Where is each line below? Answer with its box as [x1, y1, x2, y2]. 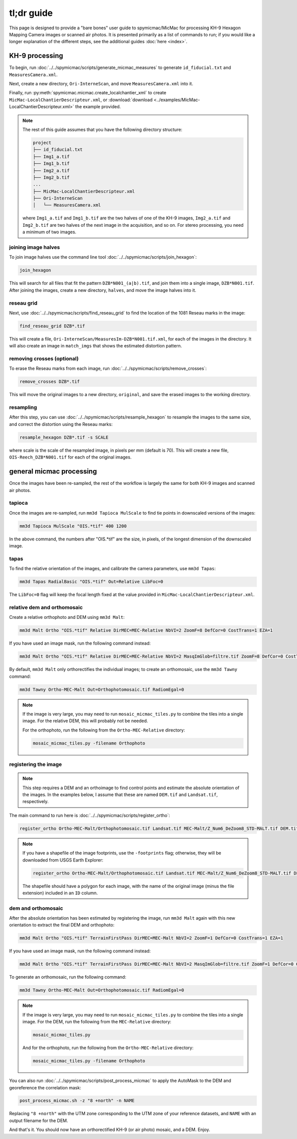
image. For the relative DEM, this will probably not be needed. [22, 718, 148, 724]
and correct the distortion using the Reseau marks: [9, 421, 113, 427]
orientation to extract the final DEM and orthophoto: [9, 922, 115, 928]
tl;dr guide [9, 7, 53, 18]
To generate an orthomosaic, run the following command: [9, 974, 126, 980]
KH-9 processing [9, 52, 63, 60]
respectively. [22, 799, 49, 804]
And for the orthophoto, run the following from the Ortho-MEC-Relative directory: [22, 1045, 194, 1051]
